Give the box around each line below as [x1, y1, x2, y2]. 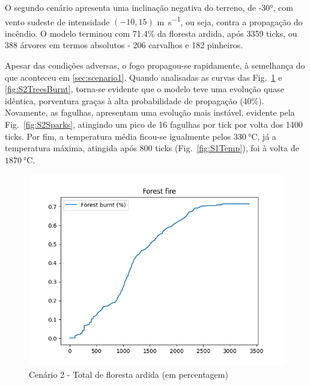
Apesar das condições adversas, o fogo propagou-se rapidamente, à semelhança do [5, 59, 305, 72]
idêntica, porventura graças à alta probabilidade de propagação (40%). [5, 94, 264, 107]
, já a [257, 130, 276, 142]
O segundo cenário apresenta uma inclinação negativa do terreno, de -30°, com [5, 1, 293, 13]
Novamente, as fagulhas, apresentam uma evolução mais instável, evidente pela [5, 106, 295, 119]
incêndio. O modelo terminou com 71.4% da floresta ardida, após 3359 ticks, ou [5, 27, 297, 39]
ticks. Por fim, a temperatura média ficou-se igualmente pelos [5, 130, 231, 142]
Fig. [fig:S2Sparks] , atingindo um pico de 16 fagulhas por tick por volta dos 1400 [5, 118, 303, 130]
